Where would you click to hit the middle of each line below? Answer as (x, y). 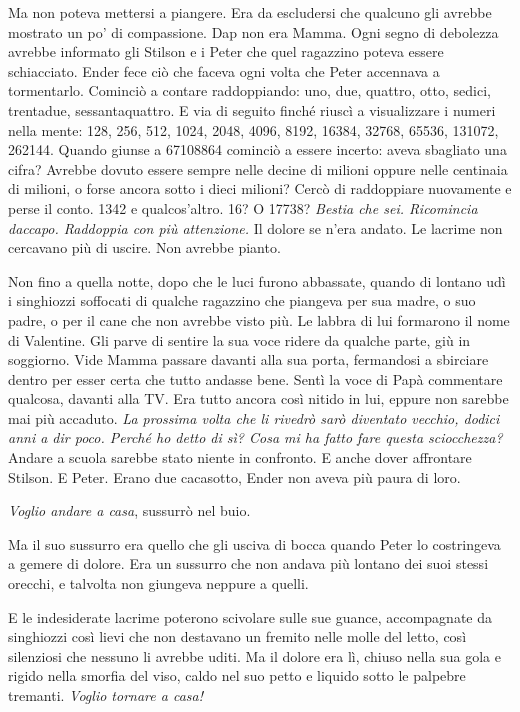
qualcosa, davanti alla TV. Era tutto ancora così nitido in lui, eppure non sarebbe (258, 398)
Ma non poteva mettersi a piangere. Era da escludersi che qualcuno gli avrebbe (250, 12)
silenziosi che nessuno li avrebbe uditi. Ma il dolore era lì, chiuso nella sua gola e (254, 655)
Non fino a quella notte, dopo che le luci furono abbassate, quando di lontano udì (257, 280)
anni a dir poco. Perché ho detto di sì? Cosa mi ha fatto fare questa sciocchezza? (255, 437)
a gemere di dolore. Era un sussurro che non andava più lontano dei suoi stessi (248, 563)
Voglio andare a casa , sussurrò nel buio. (129, 510)
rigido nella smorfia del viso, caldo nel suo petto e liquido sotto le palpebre (237, 675)
